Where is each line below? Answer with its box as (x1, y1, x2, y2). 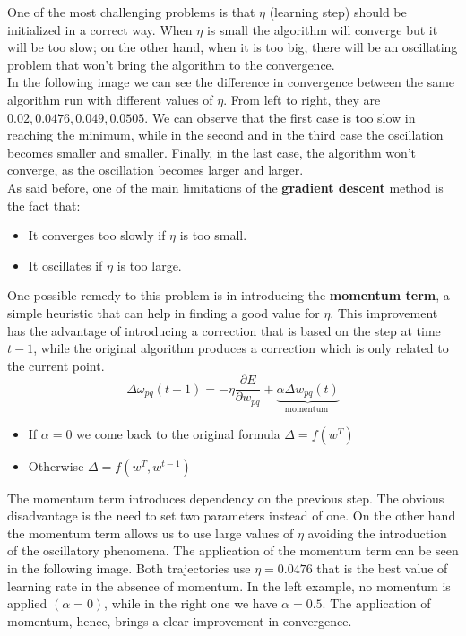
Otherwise (28, 456, 84, 475)
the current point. (7, 356, 105, 374)
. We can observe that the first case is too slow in (144, 107, 416, 126)
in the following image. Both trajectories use (7, 559, 251, 578)
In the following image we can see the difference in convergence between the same (7, 73, 455, 91)
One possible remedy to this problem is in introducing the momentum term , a (7, 286, 450, 305)
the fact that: (7, 195, 81, 214)
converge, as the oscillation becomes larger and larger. (7, 160, 304, 179)
